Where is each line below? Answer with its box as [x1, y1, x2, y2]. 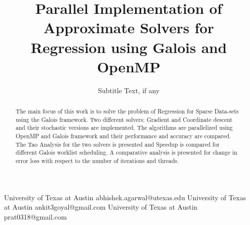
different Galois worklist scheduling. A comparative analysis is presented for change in [15, 148, 238, 157]
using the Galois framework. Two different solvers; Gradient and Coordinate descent [15, 115, 233, 123]
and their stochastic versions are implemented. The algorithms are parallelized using [15, 123, 233, 132]
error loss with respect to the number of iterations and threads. [15, 157, 179, 165]
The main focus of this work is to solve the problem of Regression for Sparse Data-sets [15, 107, 239, 115]
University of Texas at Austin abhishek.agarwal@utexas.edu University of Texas [4, 192, 246, 202]
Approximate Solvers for [43, 17, 214, 38]
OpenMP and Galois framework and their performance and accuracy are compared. [15, 132, 231, 140]
